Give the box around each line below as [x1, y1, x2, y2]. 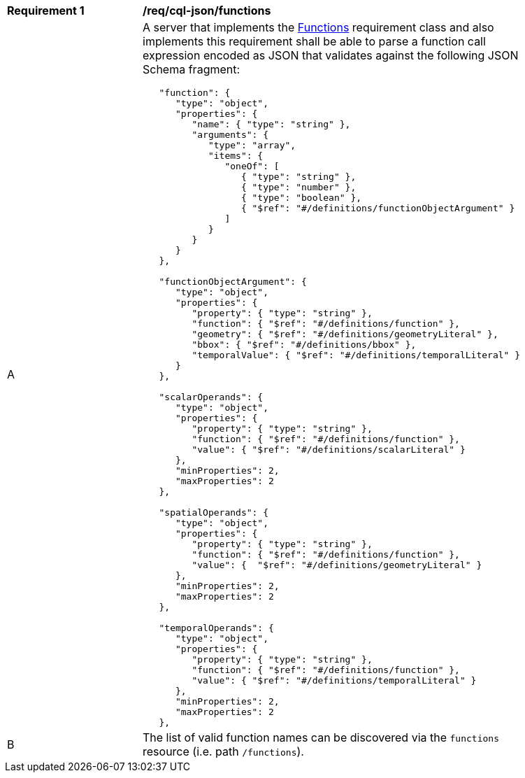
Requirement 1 [7, 3, 85, 17]
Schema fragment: [143, 62, 240, 76]
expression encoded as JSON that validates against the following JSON [143, 48, 519, 62]
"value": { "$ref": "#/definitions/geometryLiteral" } [192, 560, 482, 570]
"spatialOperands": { [159, 507, 269, 518]
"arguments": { [192, 129, 269, 140]
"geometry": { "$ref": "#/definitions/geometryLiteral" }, [192, 329, 498, 339]
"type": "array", [208, 140, 296, 150]
